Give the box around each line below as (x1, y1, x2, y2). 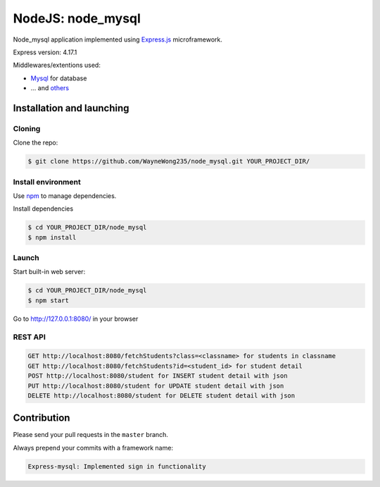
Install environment (13, 177, 81, 187)
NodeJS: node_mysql (13, 11, 141, 26)
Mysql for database (30, 74, 87, 82)
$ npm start (27, 296, 70, 304)
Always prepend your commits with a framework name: (13, 443, 174, 452)
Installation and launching (13, 102, 129, 114)
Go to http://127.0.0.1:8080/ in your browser (13, 314, 139, 323)
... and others (30, 84, 70, 92)
